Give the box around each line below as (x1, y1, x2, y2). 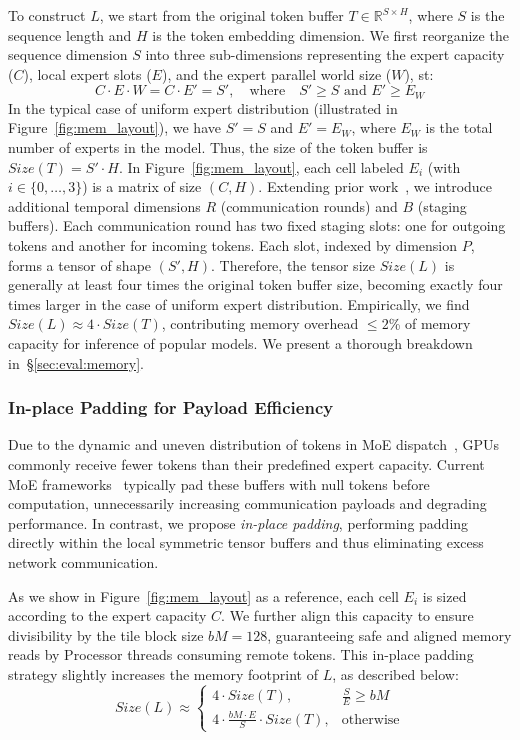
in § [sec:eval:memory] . (8, 352, 145, 373)
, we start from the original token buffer (99, 5, 344, 25)
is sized (422, 585, 467, 606)
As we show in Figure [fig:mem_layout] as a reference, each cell (8, 585, 399, 606)
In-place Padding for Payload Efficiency (8, 395, 334, 420)
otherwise (341, 712, 400, 727)
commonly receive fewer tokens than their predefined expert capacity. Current (8, 453, 485, 474)
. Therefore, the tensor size (210, 254, 375, 275)
